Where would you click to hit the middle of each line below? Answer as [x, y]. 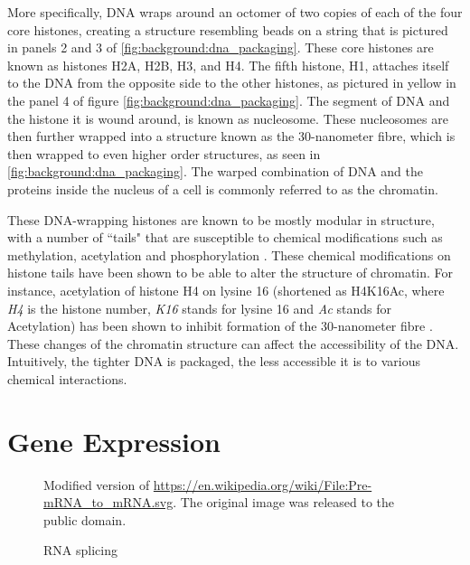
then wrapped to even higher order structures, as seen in [164, 153]
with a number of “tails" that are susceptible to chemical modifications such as [225, 237]
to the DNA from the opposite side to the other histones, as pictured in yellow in [232, 83]
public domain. [85, 519]
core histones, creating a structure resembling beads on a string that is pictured [228, 29]
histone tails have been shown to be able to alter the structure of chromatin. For [230, 273]
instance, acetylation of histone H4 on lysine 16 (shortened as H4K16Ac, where [226, 290]
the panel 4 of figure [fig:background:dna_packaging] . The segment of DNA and [229, 100]
